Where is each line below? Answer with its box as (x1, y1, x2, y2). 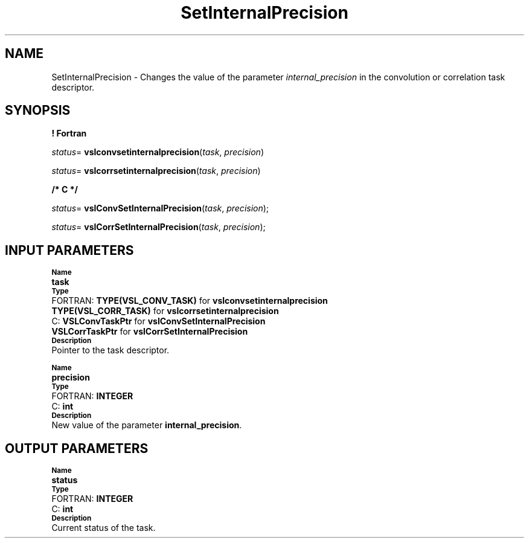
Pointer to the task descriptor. (51, 345, 170, 356)
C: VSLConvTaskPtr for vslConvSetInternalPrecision (51, 316, 266, 327)
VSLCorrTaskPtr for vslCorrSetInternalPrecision (51, 326, 248, 337)
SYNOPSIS (5, 103, 71, 118)
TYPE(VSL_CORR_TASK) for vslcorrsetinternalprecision (51, 306, 279, 316)
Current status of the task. (51, 522, 156, 533)
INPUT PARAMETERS (5, 242, 134, 258)
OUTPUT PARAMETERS (5, 440, 149, 456)
